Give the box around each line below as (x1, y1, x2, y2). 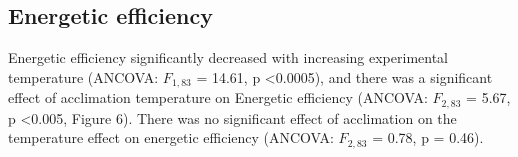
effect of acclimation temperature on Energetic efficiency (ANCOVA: (8, 87, 428, 108)
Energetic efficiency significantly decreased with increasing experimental (8, 47, 449, 68)
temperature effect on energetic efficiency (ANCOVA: (8, 127, 334, 148)
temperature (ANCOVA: (8, 66, 159, 87)
